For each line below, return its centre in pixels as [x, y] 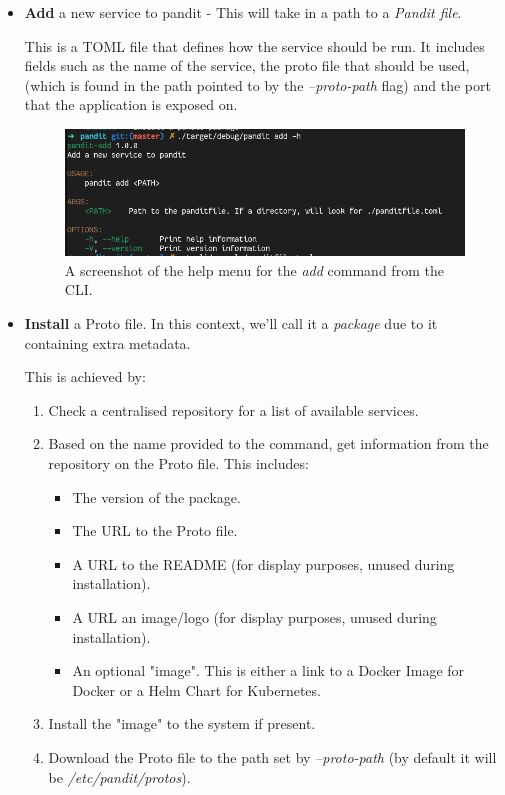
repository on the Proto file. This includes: [178, 463]
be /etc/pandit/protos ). [119, 776]
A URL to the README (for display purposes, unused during [263, 563]
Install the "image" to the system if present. [182, 723]
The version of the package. [156, 496]
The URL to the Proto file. [155, 530]
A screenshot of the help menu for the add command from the [254, 269]
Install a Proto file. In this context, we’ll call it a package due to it [231, 323]
